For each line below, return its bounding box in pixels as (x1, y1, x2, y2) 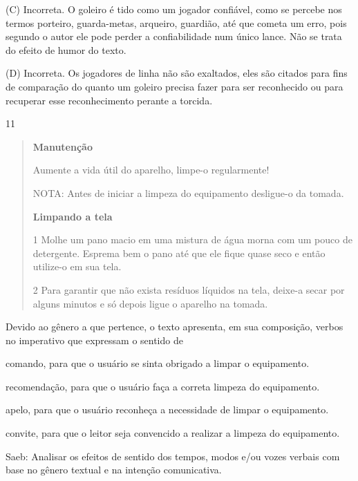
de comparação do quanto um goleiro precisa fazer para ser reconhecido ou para (6, 79, 343, 93)
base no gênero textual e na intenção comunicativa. (6, 462, 222, 477)
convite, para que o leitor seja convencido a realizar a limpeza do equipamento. (6, 426, 340, 440)
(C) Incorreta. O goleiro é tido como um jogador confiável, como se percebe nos (6, 2, 342, 16)
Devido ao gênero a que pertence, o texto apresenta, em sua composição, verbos (6, 319, 343, 334)
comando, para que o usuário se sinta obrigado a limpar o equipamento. (6, 356, 310, 370)
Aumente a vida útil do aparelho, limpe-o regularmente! (32, 162, 270, 177)
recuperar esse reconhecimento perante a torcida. (6, 93, 213, 107)
